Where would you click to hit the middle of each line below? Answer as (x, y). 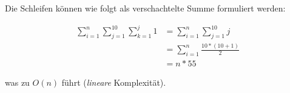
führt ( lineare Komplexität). (114, 82)
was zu (17, 82)
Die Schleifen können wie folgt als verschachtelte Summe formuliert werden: (145, 8)
